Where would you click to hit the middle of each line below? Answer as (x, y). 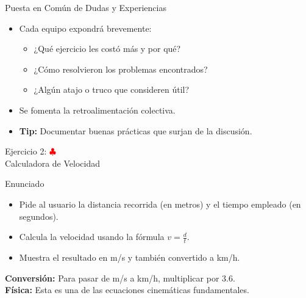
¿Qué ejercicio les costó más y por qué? (107, 49)
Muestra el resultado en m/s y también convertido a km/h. (130, 257)
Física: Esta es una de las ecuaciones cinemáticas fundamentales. (127, 290)
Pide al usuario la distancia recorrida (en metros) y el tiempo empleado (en (160, 204)
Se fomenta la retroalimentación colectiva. (97, 110)
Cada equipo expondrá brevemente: (85, 28)
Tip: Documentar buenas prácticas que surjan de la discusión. (136, 130)
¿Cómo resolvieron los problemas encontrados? (121, 69)
